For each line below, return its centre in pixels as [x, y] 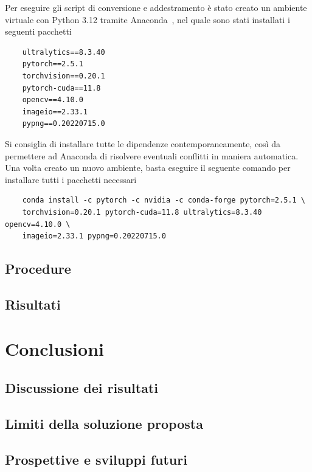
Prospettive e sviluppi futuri [96, 459]
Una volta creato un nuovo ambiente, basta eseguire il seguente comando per [148, 168]
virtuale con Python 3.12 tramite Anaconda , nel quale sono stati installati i [147, 19]
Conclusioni [54, 349]
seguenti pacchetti [38, 31]
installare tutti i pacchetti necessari [71, 179]
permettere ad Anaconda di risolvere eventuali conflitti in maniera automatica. [152, 155]
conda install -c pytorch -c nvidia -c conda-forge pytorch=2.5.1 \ [164, 200]
